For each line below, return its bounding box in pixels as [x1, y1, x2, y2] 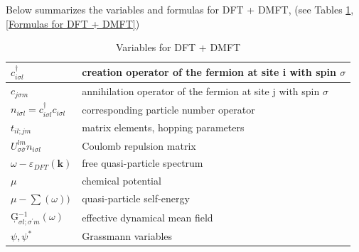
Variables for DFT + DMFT [116, 40, 241, 55]
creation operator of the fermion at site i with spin [82, 65, 336, 80]
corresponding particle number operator [82, 102, 255, 116]
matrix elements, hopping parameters [82, 120, 245, 135]
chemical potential [82, 173, 161, 188]
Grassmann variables [82, 229, 173, 243]
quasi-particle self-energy [82, 191, 190, 206]
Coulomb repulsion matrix [82, 138, 196, 153]
